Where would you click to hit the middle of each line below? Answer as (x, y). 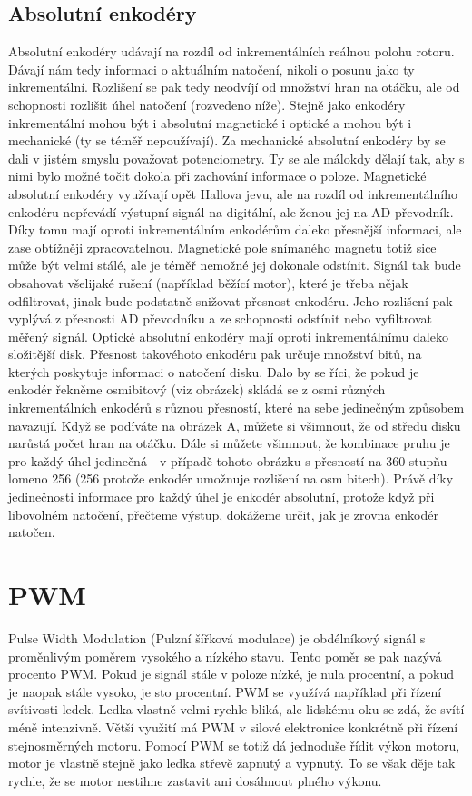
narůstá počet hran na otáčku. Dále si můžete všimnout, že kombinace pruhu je (229, 443)
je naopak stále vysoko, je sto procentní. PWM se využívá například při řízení (225, 691)
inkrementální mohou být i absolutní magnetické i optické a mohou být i (210, 122)
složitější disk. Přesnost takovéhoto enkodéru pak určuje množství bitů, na (215, 354)
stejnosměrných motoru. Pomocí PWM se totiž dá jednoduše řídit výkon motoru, (234, 745)
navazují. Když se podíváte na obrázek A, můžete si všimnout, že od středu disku (235, 425)
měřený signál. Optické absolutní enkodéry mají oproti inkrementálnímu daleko (228, 336)
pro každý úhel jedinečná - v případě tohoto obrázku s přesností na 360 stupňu (228, 460)
